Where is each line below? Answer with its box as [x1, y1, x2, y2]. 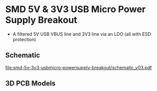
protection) [12, 36, 37, 42]
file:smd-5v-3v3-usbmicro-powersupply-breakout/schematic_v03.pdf [5, 64, 152, 70]
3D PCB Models [5, 79, 56, 88]
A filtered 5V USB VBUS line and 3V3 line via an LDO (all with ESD [12, 31, 151, 37]
